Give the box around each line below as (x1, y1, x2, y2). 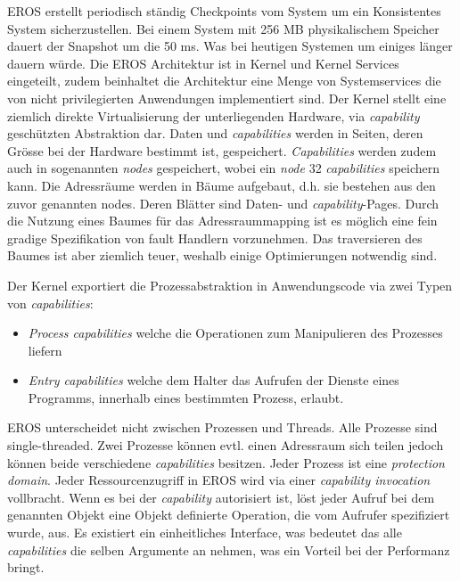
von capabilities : (7, 293, 94, 312)
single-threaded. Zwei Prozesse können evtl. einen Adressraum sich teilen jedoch (7, 436, 444, 455)
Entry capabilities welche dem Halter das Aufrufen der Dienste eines (28, 371, 399, 389)
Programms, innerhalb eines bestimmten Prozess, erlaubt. (28, 388, 344, 406)
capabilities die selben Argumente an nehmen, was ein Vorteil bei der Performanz (7, 540, 450, 559)
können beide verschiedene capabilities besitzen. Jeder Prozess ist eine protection (7, 453, 445, 471)
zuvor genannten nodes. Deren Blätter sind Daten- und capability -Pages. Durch (7, 193, 439, 212)
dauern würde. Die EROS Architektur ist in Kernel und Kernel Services (7, 53, 399, 72)
